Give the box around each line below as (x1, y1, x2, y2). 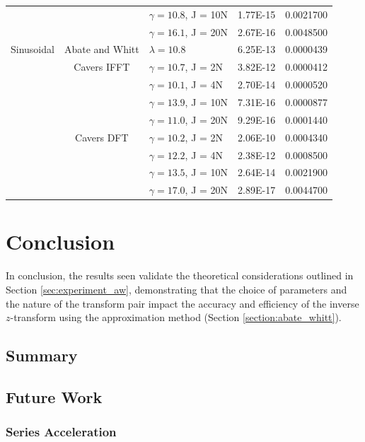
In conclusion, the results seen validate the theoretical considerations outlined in (6, 268, 354, 283)
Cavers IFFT (74, 59, 130, 74)
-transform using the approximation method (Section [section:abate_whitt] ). (10, 310, 342, 325)
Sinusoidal (11, 42, 54, 57)
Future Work (6, 385, 103, 407)
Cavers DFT (75, 129, 129, 144)
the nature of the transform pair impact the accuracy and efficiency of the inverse (6, 296, 359, 310)
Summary (6, 344, 78, 366)
